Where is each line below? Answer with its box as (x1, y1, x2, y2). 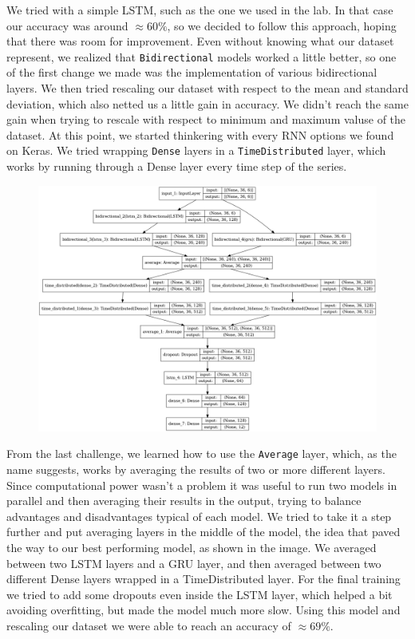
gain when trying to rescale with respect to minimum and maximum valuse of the (6, 111, 406, 128)
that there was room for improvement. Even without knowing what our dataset (6, 33, 394, 49)
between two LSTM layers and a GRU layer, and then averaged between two (6, 554, 381, 571)
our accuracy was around (6, 17, 128, 34)
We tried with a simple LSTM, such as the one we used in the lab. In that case (6, 2, 393, 18)
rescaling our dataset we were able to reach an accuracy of (6, 617, 291, 633)
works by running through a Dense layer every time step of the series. (6, 158, 347, 175)
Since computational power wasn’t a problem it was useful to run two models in (6, 476, 397, 493)
